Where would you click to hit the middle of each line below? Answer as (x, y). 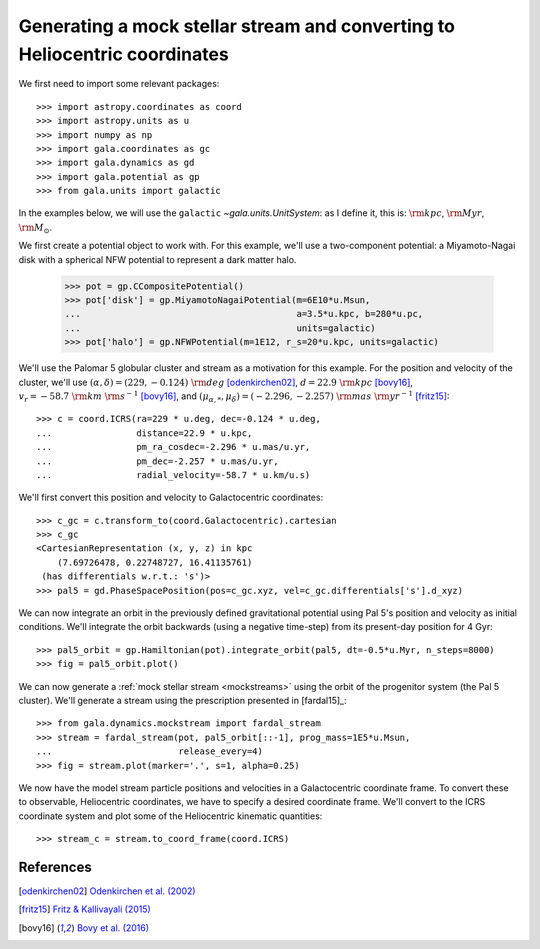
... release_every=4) (150, 751)
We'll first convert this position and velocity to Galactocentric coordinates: (171, 497)
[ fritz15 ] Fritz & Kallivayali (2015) (85, 909)
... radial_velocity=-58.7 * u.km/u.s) (173, 474)
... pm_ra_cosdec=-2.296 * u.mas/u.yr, (173, 447)
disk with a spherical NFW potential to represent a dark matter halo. (157, 259)
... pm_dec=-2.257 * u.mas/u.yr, (157, 461)
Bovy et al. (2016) (113, 927)
